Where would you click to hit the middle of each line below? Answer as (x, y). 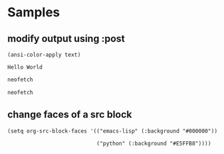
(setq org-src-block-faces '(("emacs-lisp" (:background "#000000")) (113, 131)
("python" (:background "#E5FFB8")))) (154, 143)
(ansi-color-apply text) (44, 55)
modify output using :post (66, 39)
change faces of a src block (70, 115)
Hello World (25, 67)
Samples (34, 12)
